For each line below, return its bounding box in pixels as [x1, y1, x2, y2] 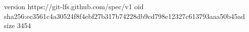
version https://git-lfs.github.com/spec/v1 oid [4, 1, 144, 11]
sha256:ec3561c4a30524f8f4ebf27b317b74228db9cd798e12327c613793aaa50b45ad [4, 11, 245, 21]
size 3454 [4, 20, 31, 31]
